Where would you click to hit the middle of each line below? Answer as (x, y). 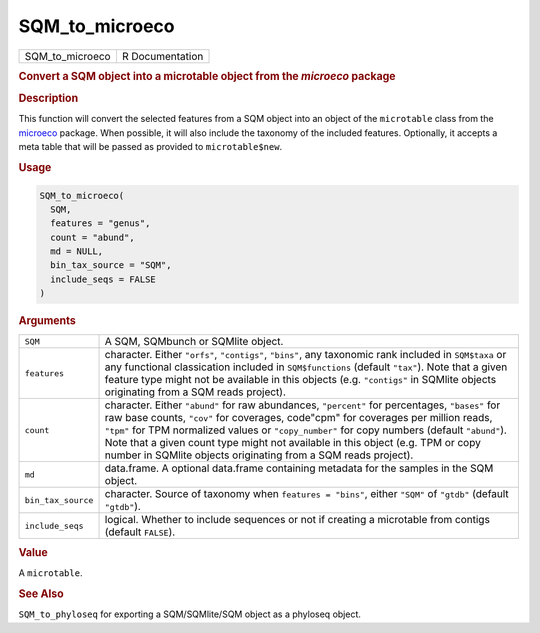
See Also (41, 593)
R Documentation (162, 56)
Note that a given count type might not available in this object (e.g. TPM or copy (293, 443)
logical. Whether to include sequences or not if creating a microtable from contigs (297, 520)
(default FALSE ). (140, 532)
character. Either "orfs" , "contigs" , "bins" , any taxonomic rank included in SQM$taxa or (305, 355)
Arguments (47, 321)
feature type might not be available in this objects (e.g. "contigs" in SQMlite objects (300, 380)
